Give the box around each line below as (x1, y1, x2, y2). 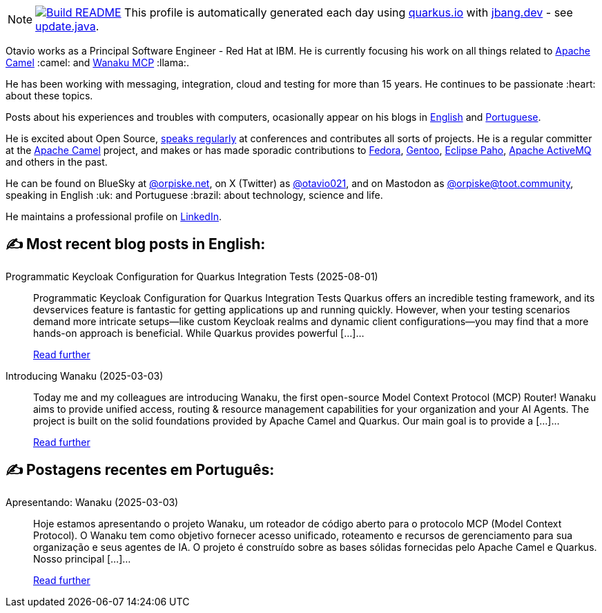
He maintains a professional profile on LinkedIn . (6, 211, 222, 222)
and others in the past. (6, 156, 108, 168)
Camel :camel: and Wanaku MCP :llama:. (6, 57, 189, 68)
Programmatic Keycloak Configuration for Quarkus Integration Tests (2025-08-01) (6, 270, 378, 282)
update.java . (35, 19, 99, 33)
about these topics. (6, 90, 93, 101)
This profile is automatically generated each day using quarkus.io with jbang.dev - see (124, 6, 573, 19)
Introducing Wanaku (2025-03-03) (6, 369, 164, 382)
